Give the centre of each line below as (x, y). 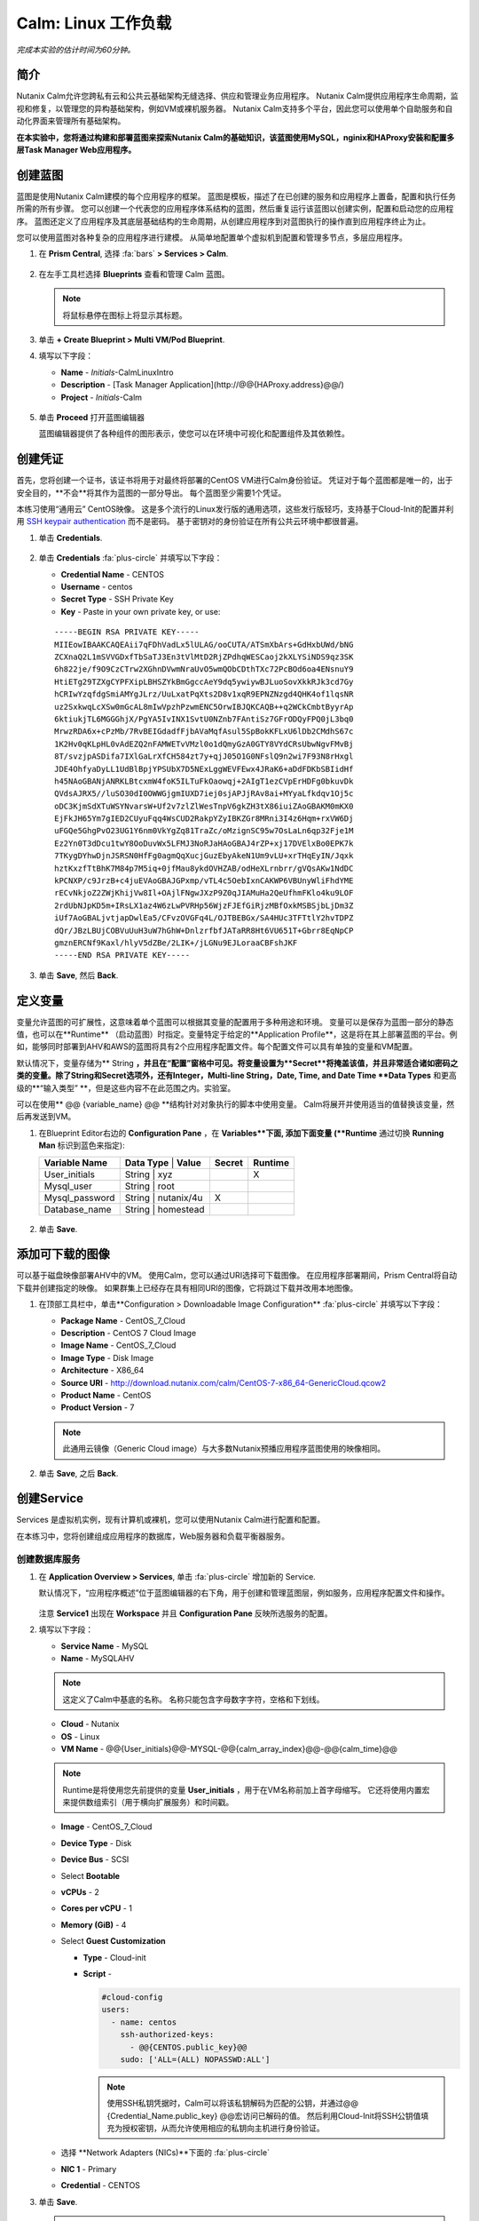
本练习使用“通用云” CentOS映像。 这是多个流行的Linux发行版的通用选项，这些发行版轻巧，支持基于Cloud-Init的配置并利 (235, 509)
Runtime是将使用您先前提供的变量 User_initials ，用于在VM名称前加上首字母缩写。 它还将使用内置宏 (246, 1789)
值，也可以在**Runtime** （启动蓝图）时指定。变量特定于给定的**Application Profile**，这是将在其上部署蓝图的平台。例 (237, 1034)
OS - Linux (80, 1736)
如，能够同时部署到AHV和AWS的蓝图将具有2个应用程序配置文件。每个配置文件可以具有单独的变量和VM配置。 (217, 1047)
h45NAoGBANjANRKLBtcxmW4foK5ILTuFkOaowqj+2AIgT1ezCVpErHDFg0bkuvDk (204, 781)
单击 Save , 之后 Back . (79, 1473)
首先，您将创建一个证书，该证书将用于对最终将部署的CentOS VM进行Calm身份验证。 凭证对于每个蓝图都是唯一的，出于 (235, 481)
